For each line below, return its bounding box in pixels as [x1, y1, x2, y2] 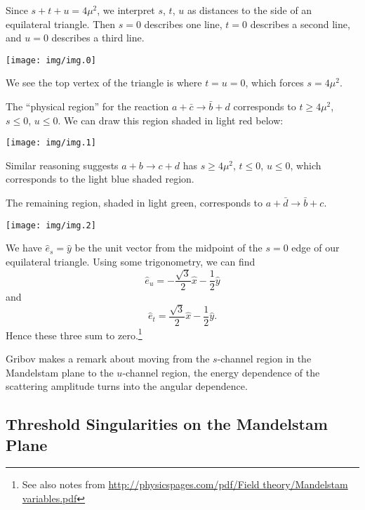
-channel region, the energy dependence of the [122, 365, 320, 379]
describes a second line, [250, 16, 350, 31]
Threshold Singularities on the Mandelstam [6, 413, 328, 435]
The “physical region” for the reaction [6, 99, 169, 114]
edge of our [291, 240, 340, 255]
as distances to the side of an [187, 3, 312, 17]
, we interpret [97, 3, 155, 17]
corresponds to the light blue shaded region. [6, 171, 194, 186]
